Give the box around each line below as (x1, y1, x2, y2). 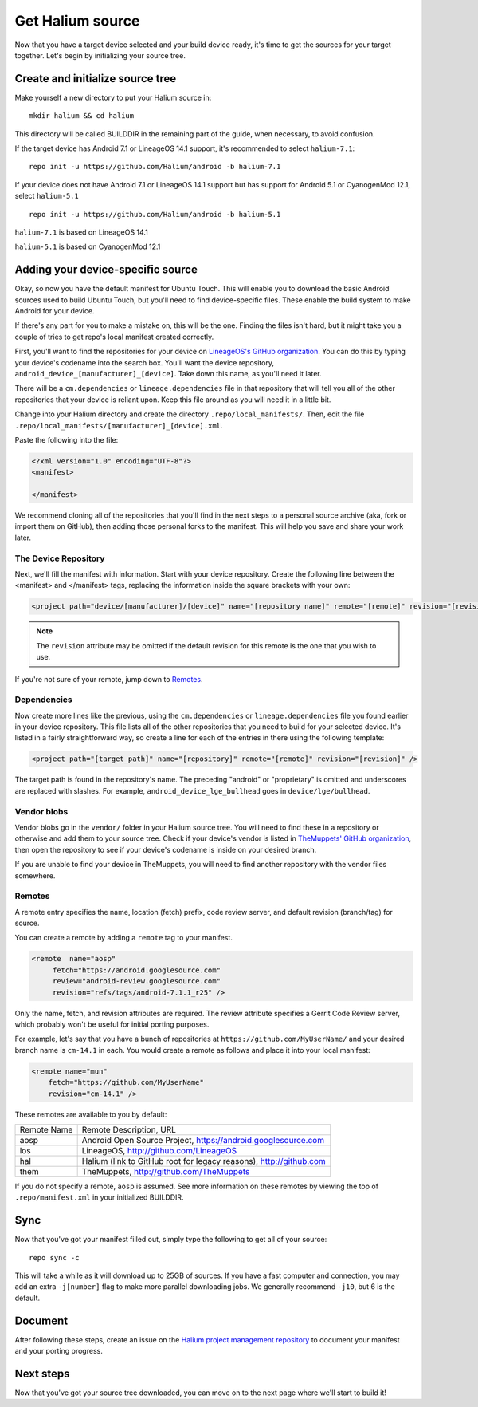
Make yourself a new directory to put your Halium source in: (14, 93, 212, 102)
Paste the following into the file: (14, 435, 119, 444)
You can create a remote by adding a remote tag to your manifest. (14, 933, 233, 943)
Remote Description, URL (81, 1124, 177, 1135)
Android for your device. (14, 306, 95, 316)
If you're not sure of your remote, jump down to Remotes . (14, 674, 203, 684)
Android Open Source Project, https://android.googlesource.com (81, 1134, 325, 1145)
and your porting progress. (14, 1346, 103, 1356)
